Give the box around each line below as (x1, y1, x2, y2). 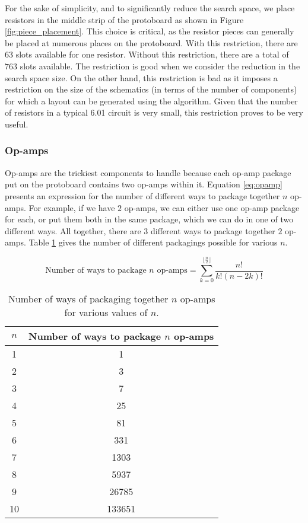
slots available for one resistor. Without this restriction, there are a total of (15, 48, 289, 60)
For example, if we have (28, 201, 115, 213)
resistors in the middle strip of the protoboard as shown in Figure (5, 13, 244, 25)
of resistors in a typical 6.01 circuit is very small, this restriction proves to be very (5, 106, 303, 119)
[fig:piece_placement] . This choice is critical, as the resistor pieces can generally (5, 25, 294, 37)
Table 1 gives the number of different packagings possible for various (28, 236, 278, 248)
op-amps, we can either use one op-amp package (124, 201, 300, 213)
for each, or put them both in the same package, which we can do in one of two (5, 213, 294, 225)
